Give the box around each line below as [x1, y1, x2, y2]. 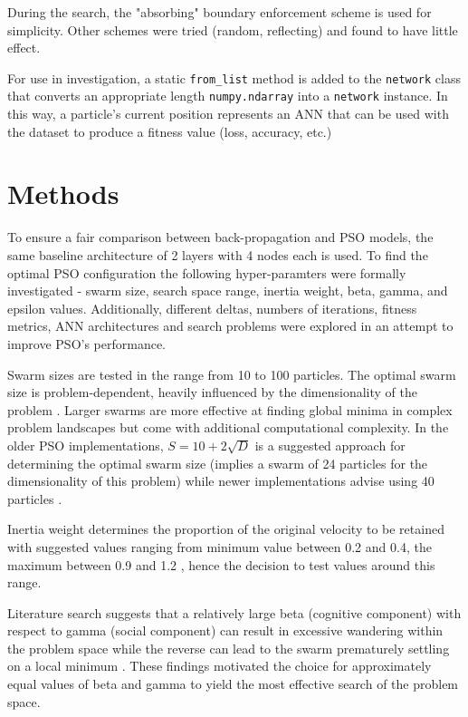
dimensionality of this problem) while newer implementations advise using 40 [7, 471, 435, 490]
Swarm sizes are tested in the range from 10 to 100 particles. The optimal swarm [7, 364, 456, 383]
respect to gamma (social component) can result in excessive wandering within [7, 621, 444, 640]
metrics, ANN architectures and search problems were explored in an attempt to [7, 316, 454, 335]
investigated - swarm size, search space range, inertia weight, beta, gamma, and [7, 281, 448, 300]
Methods [7, 175, 119, 212]
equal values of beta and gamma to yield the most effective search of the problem [7, 674, 459, 693]
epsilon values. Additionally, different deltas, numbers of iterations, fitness [7, 298, 417, 317]
